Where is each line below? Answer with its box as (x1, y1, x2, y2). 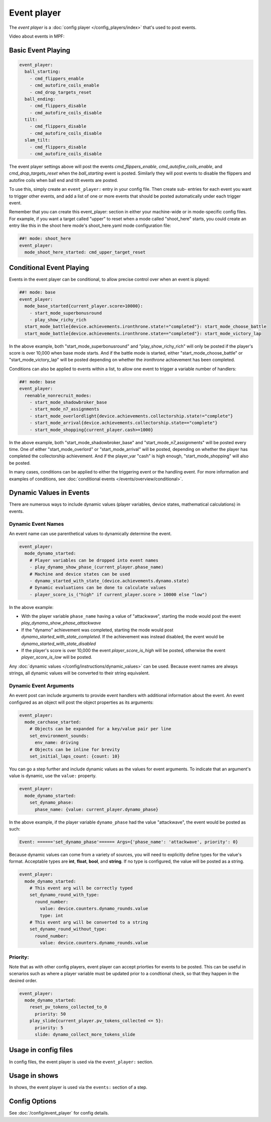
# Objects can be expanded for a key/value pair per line (29, 726, 171, 732)
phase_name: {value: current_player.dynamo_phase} (35, 807, 159, 812)
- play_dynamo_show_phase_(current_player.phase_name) (29, 564, 164, 570)
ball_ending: (24, 96, 56, 102)
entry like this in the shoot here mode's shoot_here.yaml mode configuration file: (9, 223, 171, 228)
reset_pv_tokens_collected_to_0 (29, 1004, 107, 1010)
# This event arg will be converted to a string (29, 920, 148, 925)
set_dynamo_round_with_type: (29, 892, 100, 898)
